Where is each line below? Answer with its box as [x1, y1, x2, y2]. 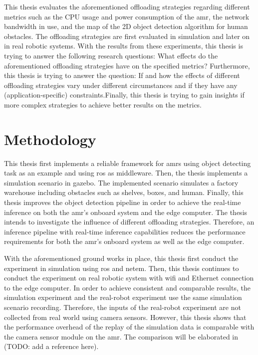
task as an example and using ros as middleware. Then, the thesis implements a [4, 167, 248, 178]
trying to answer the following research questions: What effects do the [4, 50, 218, 60]
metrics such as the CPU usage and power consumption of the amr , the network [4, 11, 250, 21]
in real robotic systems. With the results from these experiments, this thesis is [4, 40, 243, 51]
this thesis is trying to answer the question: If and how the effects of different [4, 70, 240, 80]
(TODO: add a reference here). [4, 341, 99, 351]
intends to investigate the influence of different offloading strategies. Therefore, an [4, 216, 255, 227]
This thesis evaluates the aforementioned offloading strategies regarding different [4, 1, 250, 11]
